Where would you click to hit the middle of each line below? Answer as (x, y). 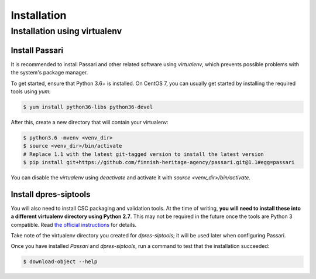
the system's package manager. (49, 73)
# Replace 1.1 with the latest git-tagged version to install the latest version (144, 154)
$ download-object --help (60, 262)
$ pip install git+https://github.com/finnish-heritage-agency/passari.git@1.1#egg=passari (159, 162)
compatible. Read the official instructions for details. (74, 224)
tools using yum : (31, 91)
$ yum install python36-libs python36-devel (88, 107)
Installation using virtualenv (66, 31)
